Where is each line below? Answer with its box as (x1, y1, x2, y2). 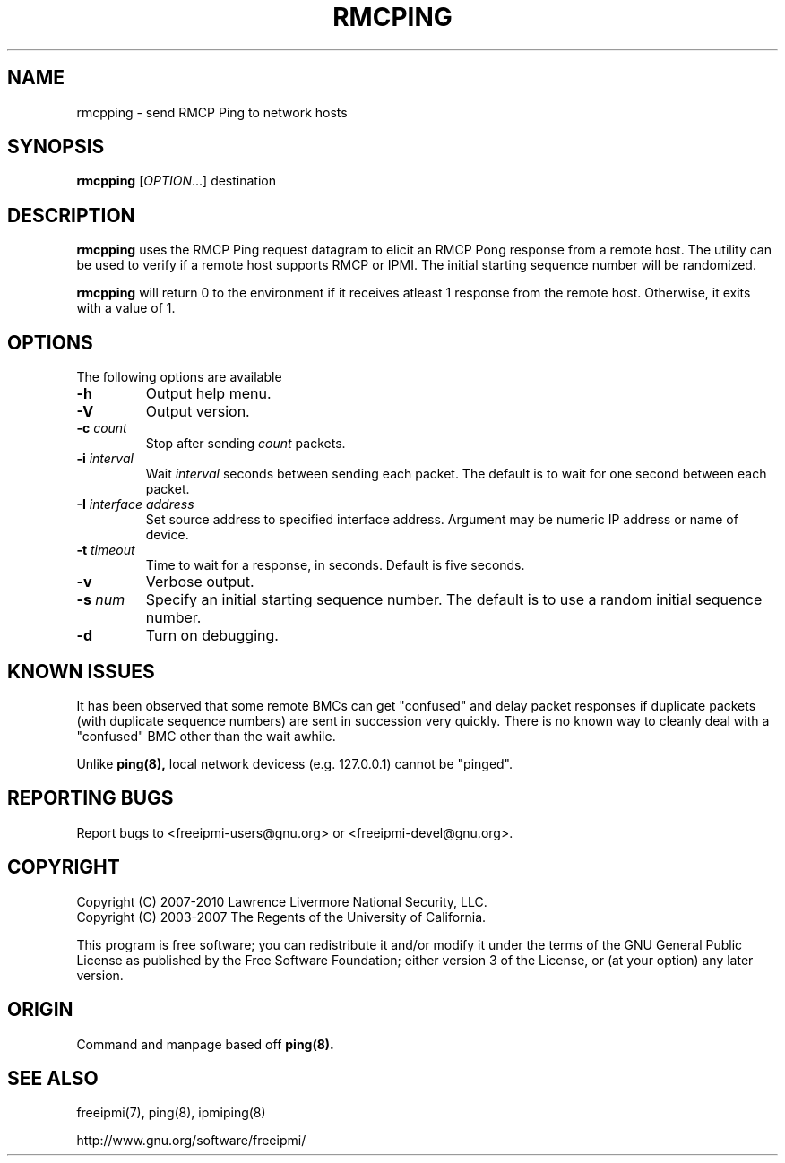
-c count (76, 420, 127, 436)
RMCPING (332, 2, 453, 32)
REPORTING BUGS (7, 787, 174, 810)
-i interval (76, 451, 134, 467)
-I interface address (76, 496, 194, 513)
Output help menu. (145, 384, 272, 403)
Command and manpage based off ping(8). (76, 1036, 334, 1052)
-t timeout (76, 542, 135, 558)
